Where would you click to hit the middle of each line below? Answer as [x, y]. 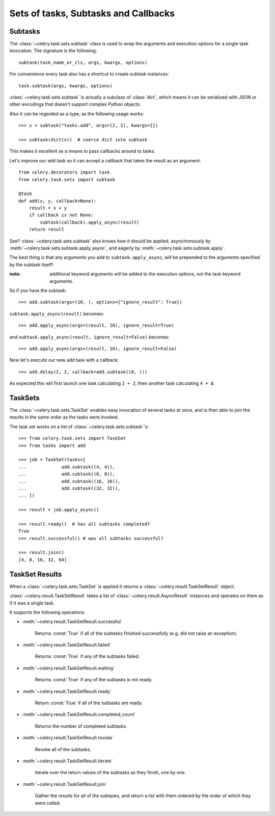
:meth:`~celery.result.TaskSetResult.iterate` [67, 761]
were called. [48, 803]
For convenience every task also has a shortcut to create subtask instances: [89, 74]
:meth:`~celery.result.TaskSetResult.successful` [72, 622]
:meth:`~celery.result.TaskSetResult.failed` [67, 645]
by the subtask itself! [31, 264]
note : [15, 274]
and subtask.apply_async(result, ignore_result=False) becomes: [90, 337]
